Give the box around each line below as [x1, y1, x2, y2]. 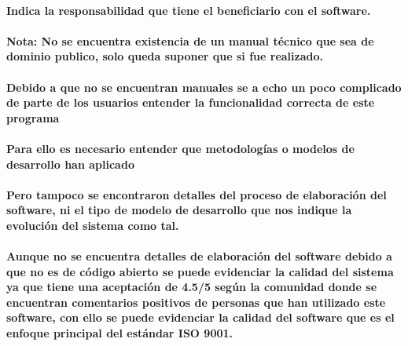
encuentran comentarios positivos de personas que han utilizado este [6, 293, 386, 310]
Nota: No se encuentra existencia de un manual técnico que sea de [6, 32, 374, 49]
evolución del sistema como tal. [6, 217, 179, 233]
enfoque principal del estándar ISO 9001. [6, 325, 233, 341]
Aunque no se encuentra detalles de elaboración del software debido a [6, 248, 392, 264]
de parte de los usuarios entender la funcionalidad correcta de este [6, 94, 375, 111]
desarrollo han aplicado [6, 155, 134, 172]
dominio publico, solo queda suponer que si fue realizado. [6, 48, 323, 64]
